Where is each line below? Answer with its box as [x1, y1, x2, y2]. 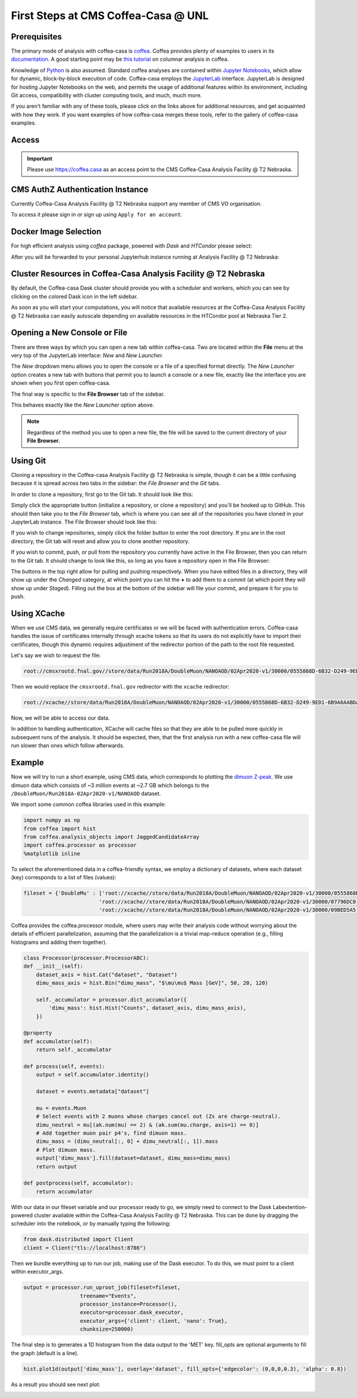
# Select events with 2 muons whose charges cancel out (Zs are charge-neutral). [36, 1113, 281, 1120]
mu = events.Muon [36, 1105, 87, 1111]
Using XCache [11, 608, 65, 618]
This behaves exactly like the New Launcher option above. [11, 401, 155, 408]
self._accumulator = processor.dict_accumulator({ [36, 996, 187, 1003]
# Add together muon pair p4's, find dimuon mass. [36, 1130, 187, 1136]
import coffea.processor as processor [23, 842, 137, 849]
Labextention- [273, 1203, 308, 1210]
